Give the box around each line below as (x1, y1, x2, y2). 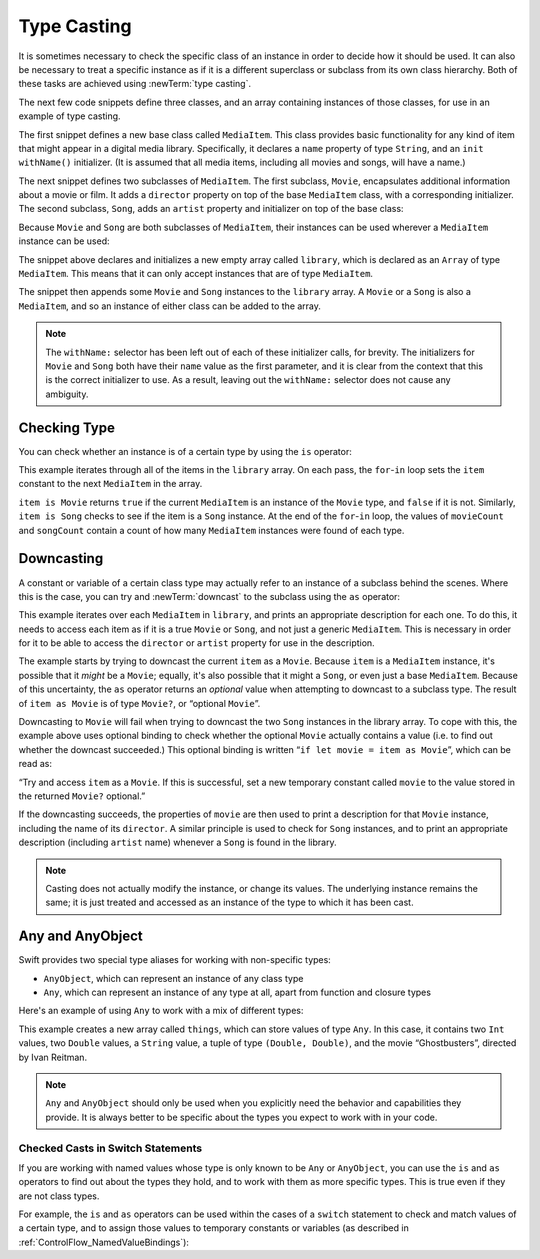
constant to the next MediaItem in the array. (18, 478, 203, 490)
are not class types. (18, 1190, 100, 1202)
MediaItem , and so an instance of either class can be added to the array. (18, 300, 322, 312)
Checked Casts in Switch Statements (18, 1141, 203, 1155)
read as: (18, 758, 52, 770)
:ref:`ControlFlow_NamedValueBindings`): (18, 1236, 190, 1248)
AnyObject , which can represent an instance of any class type (43, 972, 304, 984)
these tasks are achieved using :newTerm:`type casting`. (18, 78, 252, 90)
